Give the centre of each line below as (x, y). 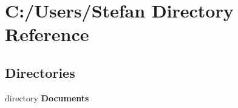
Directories (40, 72)
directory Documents (47, 97)
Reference (47, 34)
